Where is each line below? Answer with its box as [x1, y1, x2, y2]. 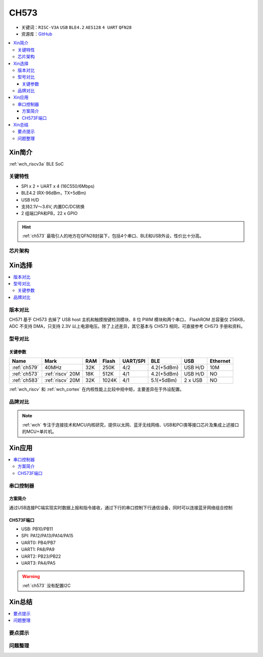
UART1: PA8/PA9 [21, 546, 55, 552]
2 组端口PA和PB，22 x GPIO [21, 210, 78, 216]
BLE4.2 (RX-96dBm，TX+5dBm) [21, 190, 86, 196]
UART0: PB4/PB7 [21, 540, 56, 545]
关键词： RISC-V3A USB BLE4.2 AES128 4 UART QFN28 [21, 24, 132, 30]
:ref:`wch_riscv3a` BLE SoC [9, 161, 64, 167]
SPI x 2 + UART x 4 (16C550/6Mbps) [21, 183, 95, 189]
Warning [22, 574, 40, 580]
